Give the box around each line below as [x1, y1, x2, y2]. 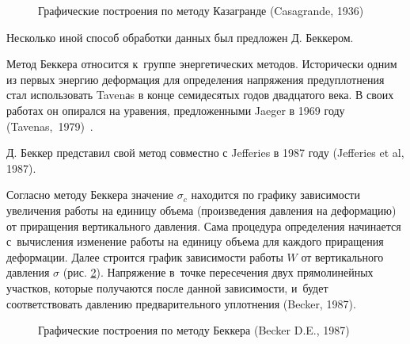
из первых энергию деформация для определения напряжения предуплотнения [6, 71, 385, 87]
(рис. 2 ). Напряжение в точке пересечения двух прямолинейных [63, 264, 374, 281]
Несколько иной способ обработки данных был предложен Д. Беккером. [6, 29, 354, 45]
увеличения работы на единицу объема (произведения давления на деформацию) [6, 201, 397, 218]
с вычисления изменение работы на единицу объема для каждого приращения [6, 233, 384, 250]
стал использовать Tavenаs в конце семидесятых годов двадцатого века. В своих [6, 86, 394, 103]
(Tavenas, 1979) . [6, 117, 93, 134]
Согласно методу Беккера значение [6, 186, 174, 203]
